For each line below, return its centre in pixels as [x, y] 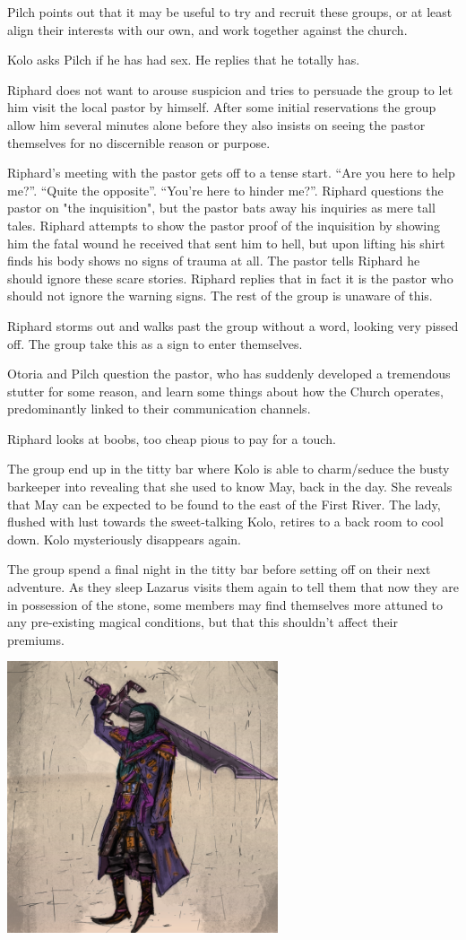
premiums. [36, 639]
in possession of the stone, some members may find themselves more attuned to [225, 604]
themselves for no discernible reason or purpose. [139, 142]
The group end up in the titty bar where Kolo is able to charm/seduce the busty [229, 469]
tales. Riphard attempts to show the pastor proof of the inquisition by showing [224, 225]
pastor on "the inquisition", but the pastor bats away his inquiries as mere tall [221, 208]
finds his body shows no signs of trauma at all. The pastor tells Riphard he [214, 261]
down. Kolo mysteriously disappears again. [124, 539]
